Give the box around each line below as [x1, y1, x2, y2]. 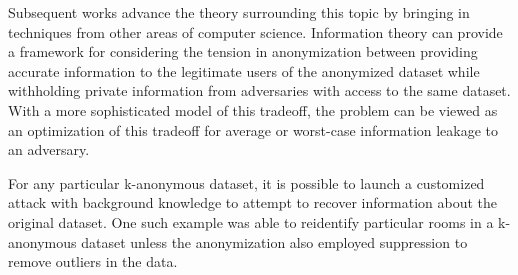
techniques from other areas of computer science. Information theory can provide [8, 21, 503, 42]
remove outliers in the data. [8, 251, 178, 272]
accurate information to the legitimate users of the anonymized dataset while [8, 60, 480, 81]
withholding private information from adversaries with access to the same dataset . [8, 80, 511, 101]
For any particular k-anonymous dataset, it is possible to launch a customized [8, 172, 485, 193]
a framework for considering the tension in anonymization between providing [8, 41, 478, 62]
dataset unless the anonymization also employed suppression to [81, 231, 468, 252]
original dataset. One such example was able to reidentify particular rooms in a [8, 211, 494, 232]
